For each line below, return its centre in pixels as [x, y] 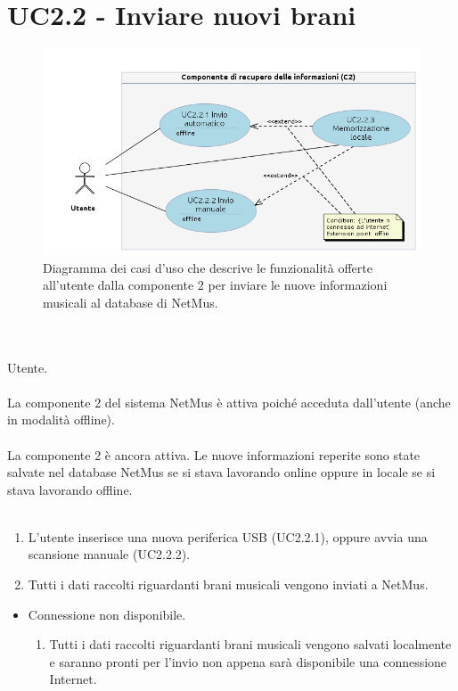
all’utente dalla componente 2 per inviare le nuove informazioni [215, 285]
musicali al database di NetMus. [131, 302]
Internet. [73, 679]
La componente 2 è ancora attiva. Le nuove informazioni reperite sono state [214, 454]
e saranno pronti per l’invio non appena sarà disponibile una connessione [248, 661]
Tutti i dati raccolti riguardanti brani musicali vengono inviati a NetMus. [228, 584]
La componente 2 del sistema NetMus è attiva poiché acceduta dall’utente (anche [229, 402]
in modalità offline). [61, 420]
